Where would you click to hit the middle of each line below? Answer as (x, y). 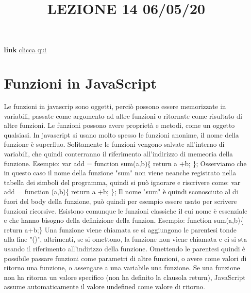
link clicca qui (25, 50)
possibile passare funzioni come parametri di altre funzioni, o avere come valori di (125, 258)
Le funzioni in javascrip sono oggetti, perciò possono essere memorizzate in (115, 106)
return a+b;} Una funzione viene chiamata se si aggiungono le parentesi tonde (120, 229)
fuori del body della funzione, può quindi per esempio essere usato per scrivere (120, 201)
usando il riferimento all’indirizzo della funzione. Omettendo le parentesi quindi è (125, 248)
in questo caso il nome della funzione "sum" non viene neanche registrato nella (120, 173)
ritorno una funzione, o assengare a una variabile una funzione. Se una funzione (122, 268)
